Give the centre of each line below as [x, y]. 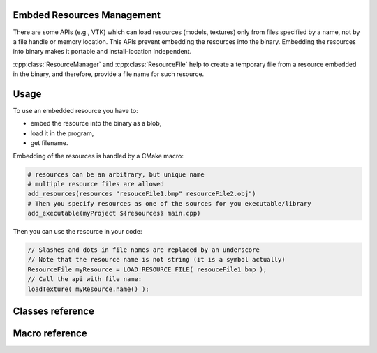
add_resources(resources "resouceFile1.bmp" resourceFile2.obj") [142, 194]
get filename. [49, 143]
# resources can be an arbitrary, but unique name [116, 174]
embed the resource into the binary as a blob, [96, 123]
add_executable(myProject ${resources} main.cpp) [114, 213]
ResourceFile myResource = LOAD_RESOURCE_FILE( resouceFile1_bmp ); [147, 269]
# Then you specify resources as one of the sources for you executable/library [169, 203]
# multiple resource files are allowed [96, 184]
